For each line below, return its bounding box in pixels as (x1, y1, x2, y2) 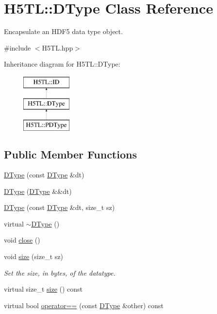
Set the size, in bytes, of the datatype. (4, 267, 116, 278)
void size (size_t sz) (4, 251, 63, 262)
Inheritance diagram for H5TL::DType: (4, 59, 120, 69)
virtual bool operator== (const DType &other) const (4, 300, 164, 310)
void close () (4, 235, 40, 245)
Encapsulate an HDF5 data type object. (4, 26, 123, 36)
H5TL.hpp (42, 42, 73, 52)
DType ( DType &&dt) (4, 186, 72, 196)
